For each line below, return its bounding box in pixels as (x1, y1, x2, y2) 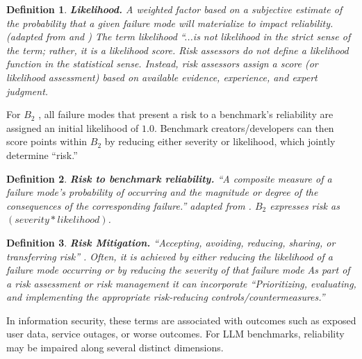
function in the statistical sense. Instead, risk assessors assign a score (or (6, 56, 318, 71)
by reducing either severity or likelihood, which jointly (104, 134, 336, 149)
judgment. (6, 83, 49, 98)
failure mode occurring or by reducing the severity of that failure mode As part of (6, 262, 350, 277)
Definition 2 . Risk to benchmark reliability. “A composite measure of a (6, 171, 332, 185)
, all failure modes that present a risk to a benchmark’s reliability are (38, 107, 334, 122)
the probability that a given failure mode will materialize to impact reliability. (6, 15, 334, 30)
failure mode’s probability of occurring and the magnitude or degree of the (6, 185, 318, 199)
